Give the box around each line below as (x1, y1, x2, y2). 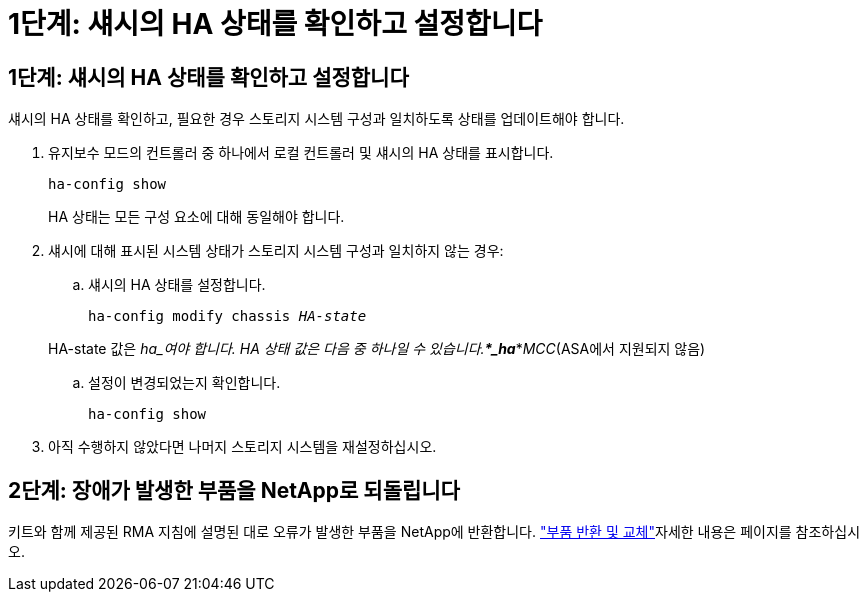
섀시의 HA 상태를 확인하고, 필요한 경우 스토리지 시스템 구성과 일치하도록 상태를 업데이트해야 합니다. (8, 110, 625, 128)
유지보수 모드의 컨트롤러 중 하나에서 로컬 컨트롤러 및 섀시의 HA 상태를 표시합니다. (48, 144, 554, 162)
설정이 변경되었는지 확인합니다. (88, 374, 281, 392)
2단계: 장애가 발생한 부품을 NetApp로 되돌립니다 (8, 477, 460, 503)
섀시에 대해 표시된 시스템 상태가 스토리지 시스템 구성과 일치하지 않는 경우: (48, 242, 504, 260)
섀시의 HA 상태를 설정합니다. (88, 276, 266, 294)
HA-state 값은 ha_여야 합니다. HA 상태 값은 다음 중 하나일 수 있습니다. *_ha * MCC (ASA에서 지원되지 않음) (48, 340, 706, 358)
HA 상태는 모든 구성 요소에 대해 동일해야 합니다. (48, 208, 345, 226)
